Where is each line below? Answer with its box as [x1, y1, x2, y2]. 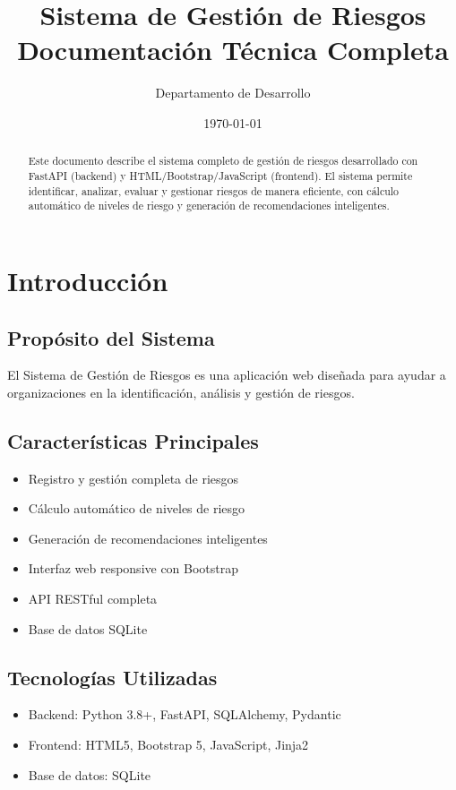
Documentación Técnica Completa [17, 31, 449, 68]
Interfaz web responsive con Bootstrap [28, 559, 239, 578]
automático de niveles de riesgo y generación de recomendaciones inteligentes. [28, 198, 390, 213]
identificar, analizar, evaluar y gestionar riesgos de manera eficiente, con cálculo [28, 183, 400, 198]
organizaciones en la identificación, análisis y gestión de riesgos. [7, 382, 355, 401]
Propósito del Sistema [7, 323, 215, 351]
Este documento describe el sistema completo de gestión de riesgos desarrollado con [28, 153, 418, 168]
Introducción [7, 262, 168, 298]
